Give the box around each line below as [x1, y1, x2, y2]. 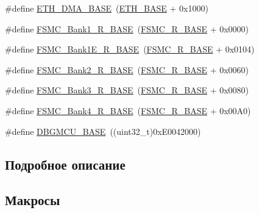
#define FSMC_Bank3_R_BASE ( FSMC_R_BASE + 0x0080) [5, 84, 249, 96]
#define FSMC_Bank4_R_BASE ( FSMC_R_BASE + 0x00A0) [5, 104, 251, 117]
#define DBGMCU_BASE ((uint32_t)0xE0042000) [5, 125, 201, 137]
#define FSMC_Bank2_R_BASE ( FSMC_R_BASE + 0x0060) [5, 63, 249, 76]
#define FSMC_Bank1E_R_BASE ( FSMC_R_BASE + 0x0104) [5, 43, 255, 56]
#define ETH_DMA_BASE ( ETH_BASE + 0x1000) [5, 2, 208, 14]
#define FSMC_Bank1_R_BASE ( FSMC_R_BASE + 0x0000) [5, 22, 249, 35]
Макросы [5, 190, 60, 209]
